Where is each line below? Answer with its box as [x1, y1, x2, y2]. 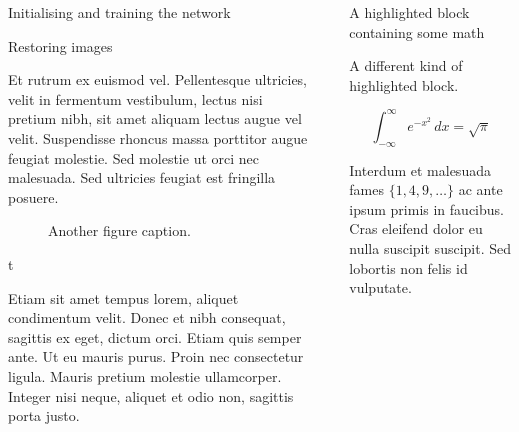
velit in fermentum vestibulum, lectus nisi [8, 88, 263, 109]
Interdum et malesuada [349, 159, 491, 180]
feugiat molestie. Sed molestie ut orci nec [8, 147, 259, 168]
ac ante [458, 179, 503, 200]
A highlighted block [349, 2, 470, 22]
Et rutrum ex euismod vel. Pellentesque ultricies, [8, 69, 308, 90]
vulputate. [349, 277, 412, 298]
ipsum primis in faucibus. [349, 198, 504, 219]
